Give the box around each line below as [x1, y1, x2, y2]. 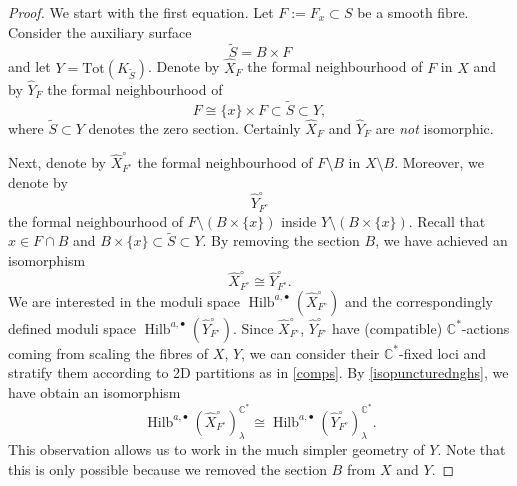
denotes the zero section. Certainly [88, 117, 301, 138]
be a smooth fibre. [357, 2, 469, 22]
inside [281, 210, 317, 231]
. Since [232, 317, 274, 338]
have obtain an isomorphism [8, 381, 181, 402]
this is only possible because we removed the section [8, 458, 327, 479]
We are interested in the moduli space [8, 290, 240, 311]
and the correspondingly [345, 290, 493, 311]
